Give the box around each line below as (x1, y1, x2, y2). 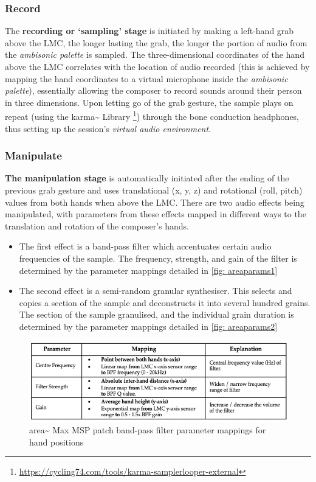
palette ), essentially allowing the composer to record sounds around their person (5, 84, 302, 97)
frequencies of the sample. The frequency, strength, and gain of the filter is (19, 252, 297, 264)
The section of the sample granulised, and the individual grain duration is (19, 308, 294, 321)
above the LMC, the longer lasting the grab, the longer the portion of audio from (5, 36, 307, 49)
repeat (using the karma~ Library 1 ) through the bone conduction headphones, (5, 108, 300, 123)
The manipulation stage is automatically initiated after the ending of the (5, 172, 289, 184)
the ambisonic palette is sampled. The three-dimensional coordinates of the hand (5, 48, 304, 61)
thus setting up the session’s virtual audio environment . (5, 122, 211, 134)
